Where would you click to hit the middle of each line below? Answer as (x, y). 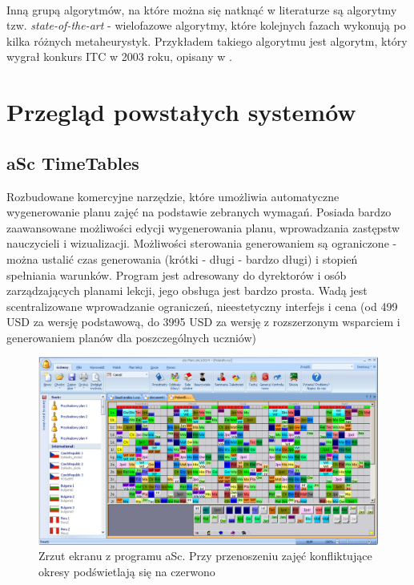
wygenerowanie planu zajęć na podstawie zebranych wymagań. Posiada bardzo (199, 212)
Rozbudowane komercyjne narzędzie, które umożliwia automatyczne (173, 196)
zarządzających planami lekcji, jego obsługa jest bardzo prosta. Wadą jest (187, 290)
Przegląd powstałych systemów (181, 112)
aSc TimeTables (73, 162)
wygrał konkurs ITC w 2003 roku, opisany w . (119, 56)
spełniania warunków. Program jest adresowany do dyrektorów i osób (177, 274)
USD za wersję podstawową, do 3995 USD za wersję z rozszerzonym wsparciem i (203, 322)
